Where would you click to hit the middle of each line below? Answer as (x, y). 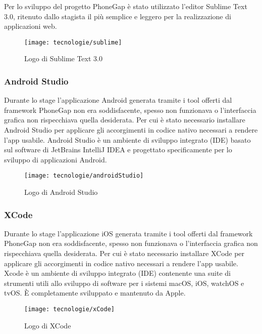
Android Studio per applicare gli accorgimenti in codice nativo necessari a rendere (131, 130)
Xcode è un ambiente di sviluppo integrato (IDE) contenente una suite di (117, 273)
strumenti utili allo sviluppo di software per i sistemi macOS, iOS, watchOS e (124, 283)
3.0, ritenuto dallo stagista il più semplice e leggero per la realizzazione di (118, 16)
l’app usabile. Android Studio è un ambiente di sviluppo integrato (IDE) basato (127, 139)
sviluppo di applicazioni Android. (56, 159)
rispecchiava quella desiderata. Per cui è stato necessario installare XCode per (124, 253)
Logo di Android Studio (61, 192)
